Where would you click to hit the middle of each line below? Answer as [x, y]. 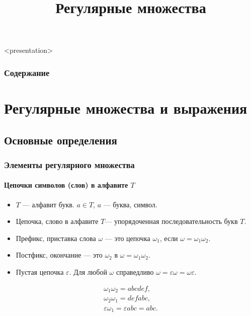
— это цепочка [128, 238]
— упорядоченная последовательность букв [171, 221]
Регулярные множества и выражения [126, 108]
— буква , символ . [130, 204]
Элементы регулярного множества [69, 164]
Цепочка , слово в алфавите [57, 221]
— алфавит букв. [48, 204]
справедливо [135, 271]
